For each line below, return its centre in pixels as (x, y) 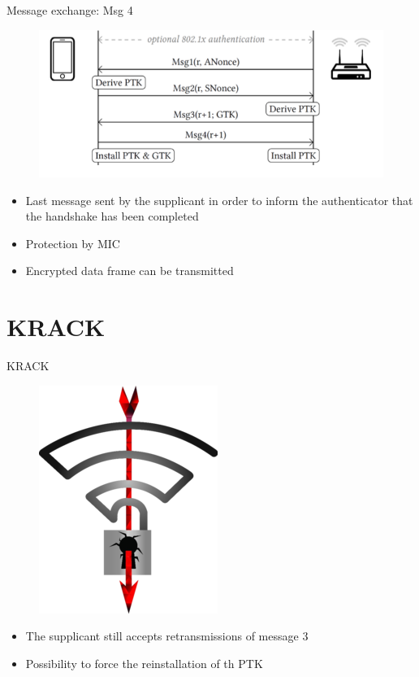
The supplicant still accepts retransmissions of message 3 (167, 636)
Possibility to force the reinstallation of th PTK (144, 663)
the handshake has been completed (112, 216)
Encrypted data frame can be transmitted (130, 271)
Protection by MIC (73, 243)
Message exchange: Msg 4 (70, 10)
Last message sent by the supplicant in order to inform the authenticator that (219, 200)
